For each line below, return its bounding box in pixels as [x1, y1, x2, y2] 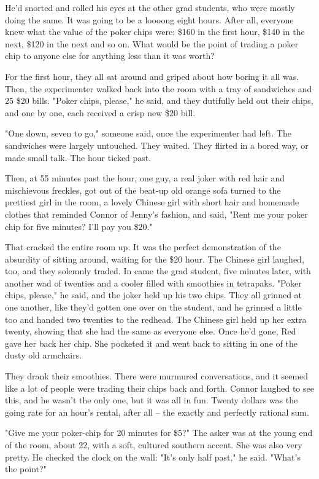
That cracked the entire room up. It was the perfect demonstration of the [5, 240, 281, 253]
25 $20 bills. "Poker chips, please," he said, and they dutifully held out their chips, [5, 94, 313, 107]
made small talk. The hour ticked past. [5, 151, 152, 164]
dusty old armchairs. [5, 349, 82, 362]
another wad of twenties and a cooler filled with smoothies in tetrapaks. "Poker [5, 276, 302, 289]
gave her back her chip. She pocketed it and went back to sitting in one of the [5, 336, 298, 349]
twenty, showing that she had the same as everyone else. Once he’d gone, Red [5, 325, 296, 338]
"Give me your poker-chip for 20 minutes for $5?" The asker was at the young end [5, 426, 313, 439]
